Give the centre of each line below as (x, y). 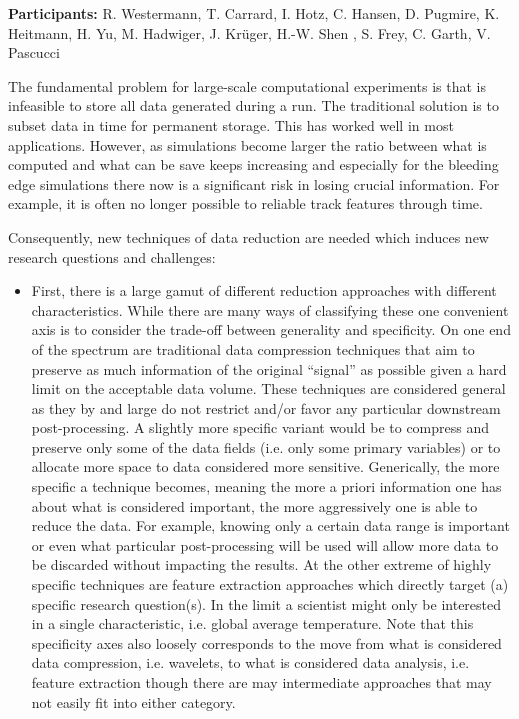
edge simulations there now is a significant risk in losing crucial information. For (254, 183)
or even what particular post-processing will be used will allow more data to (265, 544)
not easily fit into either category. (133, 701)
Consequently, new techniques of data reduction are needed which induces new (248, 236)
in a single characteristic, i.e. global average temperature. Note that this (252, 623)
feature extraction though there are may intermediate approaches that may (261, 682)
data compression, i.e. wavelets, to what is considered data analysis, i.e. (250, 662)
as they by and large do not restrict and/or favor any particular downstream (266, 407)
